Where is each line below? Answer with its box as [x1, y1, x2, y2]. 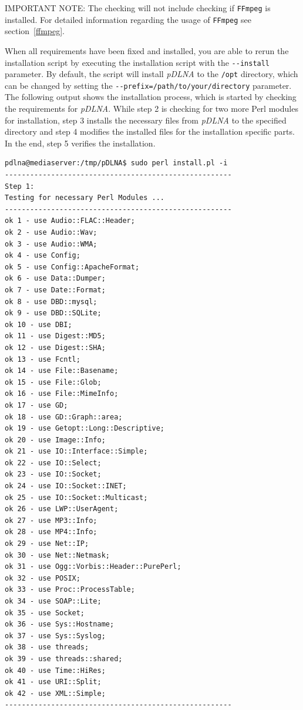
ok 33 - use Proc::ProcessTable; [5, 585, 135, 594]
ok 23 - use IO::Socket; [5, 470, 102, 479]
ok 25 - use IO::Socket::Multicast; [5, 493, 148, 502]
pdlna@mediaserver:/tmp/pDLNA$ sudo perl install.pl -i [5, 159, 228, 168]
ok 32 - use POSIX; [5, 574, 80, 582]
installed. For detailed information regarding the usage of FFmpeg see [5, 13, 252, 25]
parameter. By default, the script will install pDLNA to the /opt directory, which [5, 68, 298, 80]
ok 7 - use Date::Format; [5, 285, 106, 294]
